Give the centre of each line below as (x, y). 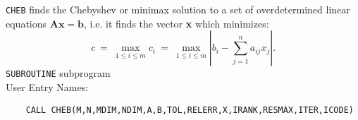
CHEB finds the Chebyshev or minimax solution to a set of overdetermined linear (178, 9)
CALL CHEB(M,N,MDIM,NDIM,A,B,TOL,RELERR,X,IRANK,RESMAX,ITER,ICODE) (190, 110)
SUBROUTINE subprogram (58, 73)
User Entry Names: (47, 86)
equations (26, 23)
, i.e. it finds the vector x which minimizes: (176, 23)
